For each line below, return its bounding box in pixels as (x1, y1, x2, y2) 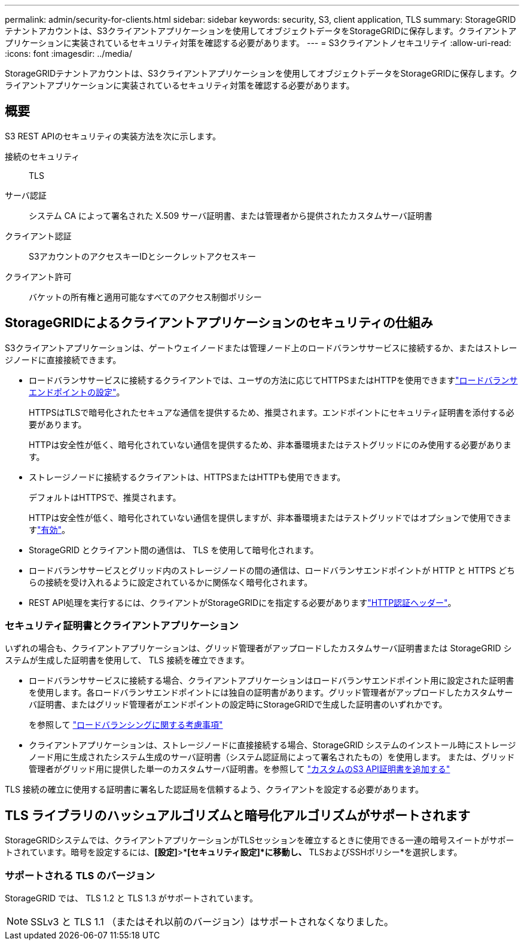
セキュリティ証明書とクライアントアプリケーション (5, 620, 239, 632)
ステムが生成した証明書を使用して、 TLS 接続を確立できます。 (5, 655, 249, 666)
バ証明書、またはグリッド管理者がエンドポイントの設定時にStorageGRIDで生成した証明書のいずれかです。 (29, 699, 447, 710)
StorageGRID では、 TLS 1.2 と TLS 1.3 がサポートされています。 (5, 893, 258, 904)
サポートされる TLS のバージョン (5, 869, 155, 882)
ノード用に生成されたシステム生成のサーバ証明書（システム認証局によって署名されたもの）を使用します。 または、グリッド (29, 752, 515, 763)
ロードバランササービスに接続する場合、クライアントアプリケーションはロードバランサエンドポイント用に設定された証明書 (29, 675, 514, 686)
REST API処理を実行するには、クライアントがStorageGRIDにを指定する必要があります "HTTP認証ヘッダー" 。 (29, 597, 456, 608)
